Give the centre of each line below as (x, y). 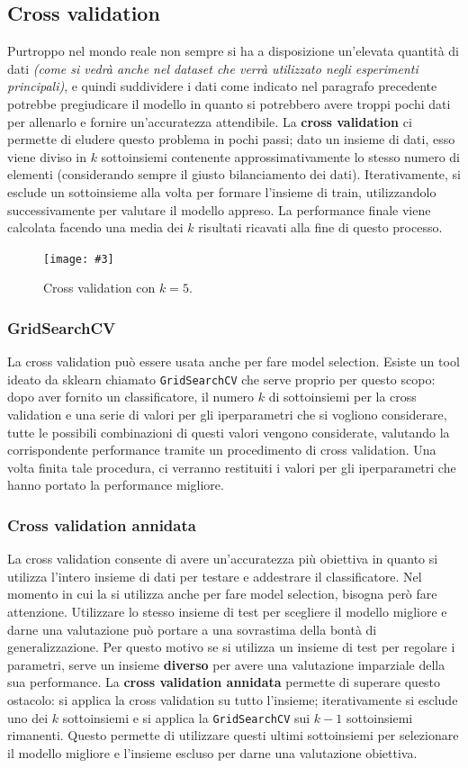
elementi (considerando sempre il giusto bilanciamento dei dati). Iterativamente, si (234, 174)
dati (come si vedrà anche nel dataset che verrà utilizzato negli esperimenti (213, 68)
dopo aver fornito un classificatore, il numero (131, 397)
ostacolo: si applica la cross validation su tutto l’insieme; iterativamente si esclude (233, 699)
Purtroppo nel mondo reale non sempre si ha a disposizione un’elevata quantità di (233, 51)
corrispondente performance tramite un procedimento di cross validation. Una (222, 450)
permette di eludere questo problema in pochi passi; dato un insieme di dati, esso (231, 139)
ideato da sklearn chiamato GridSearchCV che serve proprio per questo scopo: (221, 379)
